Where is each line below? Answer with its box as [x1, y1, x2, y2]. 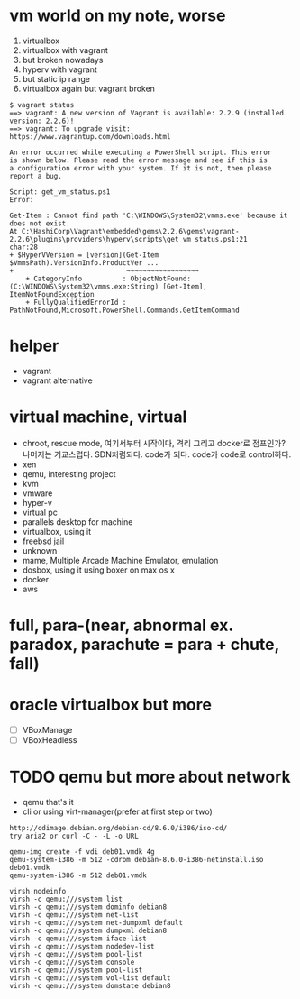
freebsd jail [22, 536, 65, 546]
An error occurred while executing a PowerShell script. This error [9, 148, 272, 157]
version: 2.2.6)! [9, 116, 75, 125]
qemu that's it [22, 797, 74, 807]
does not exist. [9, 218, 70, 228]
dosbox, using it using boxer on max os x [22, 564, 176, 575]
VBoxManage [22, 724, 73, 735]
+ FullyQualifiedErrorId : [25, 298, 127, 307]
